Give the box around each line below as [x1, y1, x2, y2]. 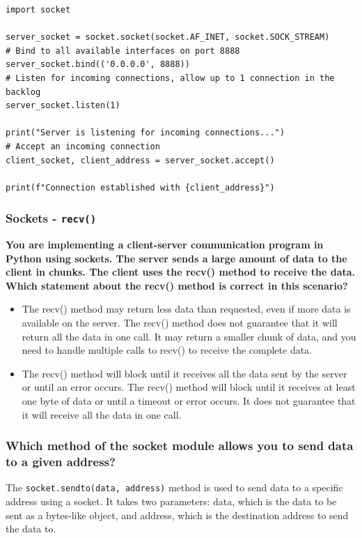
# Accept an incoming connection [6, 141, 160, 151]
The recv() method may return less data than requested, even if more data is [22, 301, 351, 316]
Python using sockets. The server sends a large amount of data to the [6, 251, 347, 265]
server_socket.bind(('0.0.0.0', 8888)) [6, 59, 190, 70]
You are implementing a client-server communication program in [6, 237, 324, 252]
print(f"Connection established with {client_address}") [6, 182, 275, 193]
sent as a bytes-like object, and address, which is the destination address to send [6, 507, 349, 522]
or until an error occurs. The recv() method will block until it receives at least [22, 380, 356, 394]
